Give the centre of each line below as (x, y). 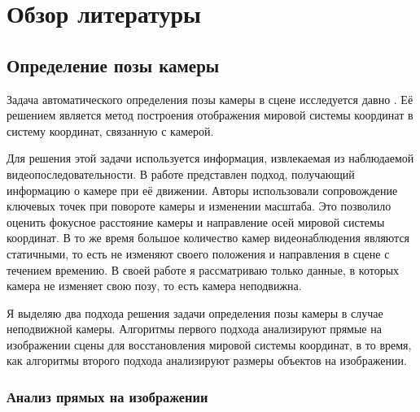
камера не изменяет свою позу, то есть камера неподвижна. (154, 286)
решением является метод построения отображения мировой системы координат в (210, 115)
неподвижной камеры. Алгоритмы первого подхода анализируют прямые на (194, 329)
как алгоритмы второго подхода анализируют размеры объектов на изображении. (207, 360)
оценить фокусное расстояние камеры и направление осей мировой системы (196, 221)
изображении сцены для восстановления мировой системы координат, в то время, (209, 344)
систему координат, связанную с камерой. (110, 130)
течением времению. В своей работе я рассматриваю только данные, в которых (203, 269)
